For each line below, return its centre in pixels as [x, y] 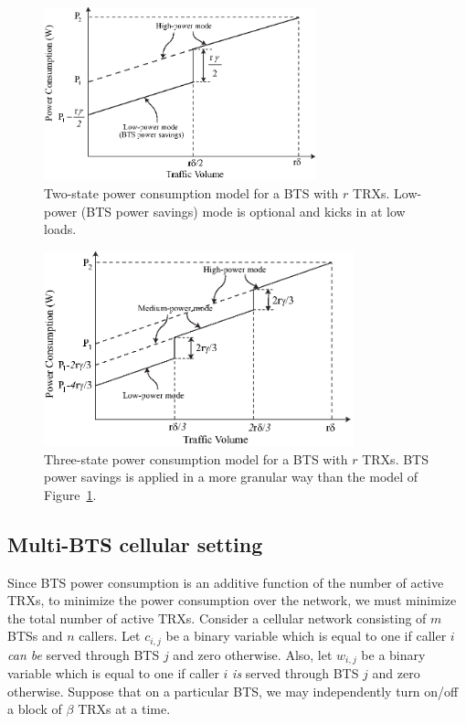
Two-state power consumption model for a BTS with [191, 192]
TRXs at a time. [124, 709]
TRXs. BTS [395, 458]
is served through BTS [296, 673]
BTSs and [35, 636]
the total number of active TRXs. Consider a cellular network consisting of [217, 618]
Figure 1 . [70, 494]
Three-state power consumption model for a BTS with [196, 458]
